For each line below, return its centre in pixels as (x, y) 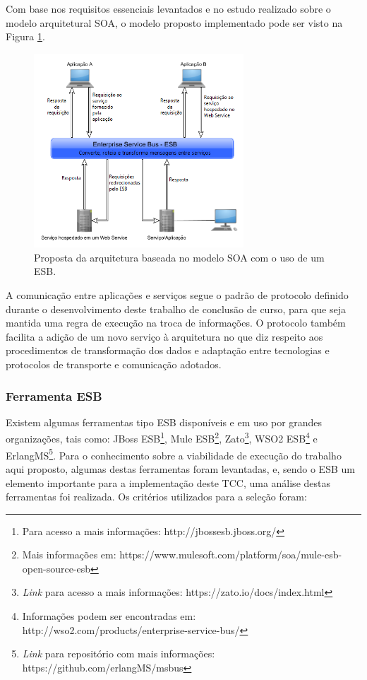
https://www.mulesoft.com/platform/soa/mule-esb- (231, 555)
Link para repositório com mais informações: (119, 653)
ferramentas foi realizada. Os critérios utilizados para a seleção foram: (156, 497)
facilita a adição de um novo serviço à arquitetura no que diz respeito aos (164, 336)
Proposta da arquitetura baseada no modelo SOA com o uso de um (179, 257)
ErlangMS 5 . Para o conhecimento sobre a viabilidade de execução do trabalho (174, 454)
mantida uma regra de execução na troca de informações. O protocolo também (176, 323)
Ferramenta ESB (54, 395)
